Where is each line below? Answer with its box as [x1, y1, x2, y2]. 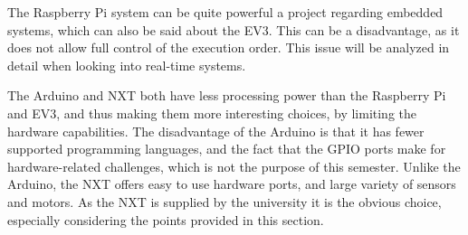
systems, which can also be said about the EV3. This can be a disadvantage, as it [7, 20, 460, 39]
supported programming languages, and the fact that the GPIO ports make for [7, 139, 446, 158]
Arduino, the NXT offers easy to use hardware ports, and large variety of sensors [7, 174, 456, 193]
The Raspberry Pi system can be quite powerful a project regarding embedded [7, 3, 444, 21]
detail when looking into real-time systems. [7, 55, 246, 74]
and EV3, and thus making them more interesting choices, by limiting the [7, 103, 417, 122]
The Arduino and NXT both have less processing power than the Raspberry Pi [7, 86, 446, 105]
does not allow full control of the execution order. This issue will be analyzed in [7, 38, 450, 57]
